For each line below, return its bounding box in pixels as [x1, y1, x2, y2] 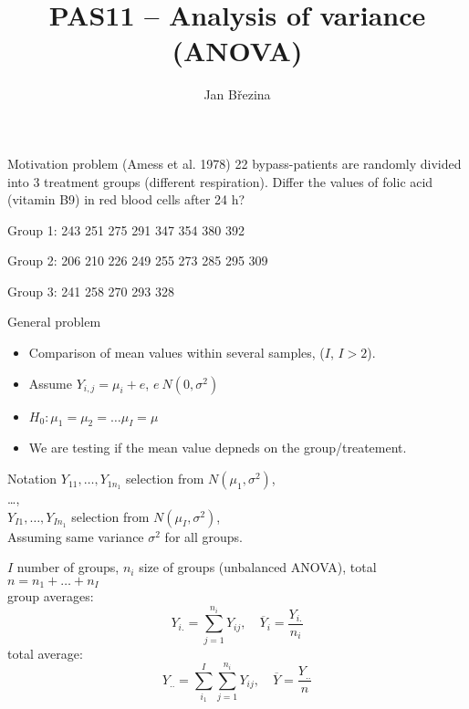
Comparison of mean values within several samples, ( [28, 343, 325, 362]
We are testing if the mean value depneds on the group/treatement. [28, 438, 407, 457]
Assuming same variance [7, 527, 144, 546]
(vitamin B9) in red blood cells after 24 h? [7, 190, 245, 209]
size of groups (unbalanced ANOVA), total [139, 558, 377, 577]
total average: [7, 643, 83, 662]
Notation [7, 469, 57, 488]
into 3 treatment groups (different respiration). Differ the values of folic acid [7, 172, 433, 191]
